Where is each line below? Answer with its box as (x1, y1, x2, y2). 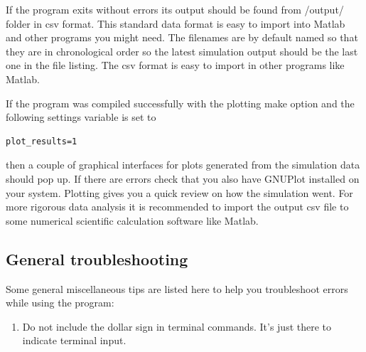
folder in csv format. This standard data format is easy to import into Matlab (6, 16, 345, 31)
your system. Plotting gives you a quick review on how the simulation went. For (6, 185, 353, 200)
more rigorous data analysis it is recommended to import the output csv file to (6, 199, 349, 214)
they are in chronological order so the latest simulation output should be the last (6, 43, 358, 58)
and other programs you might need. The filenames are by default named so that (6, 30, 358, 45)
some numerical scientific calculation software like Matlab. (6, 213, 259, 228)
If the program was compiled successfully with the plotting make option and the (6, 95, 355, 110)
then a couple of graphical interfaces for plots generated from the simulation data (6, 157, 360, 172)
